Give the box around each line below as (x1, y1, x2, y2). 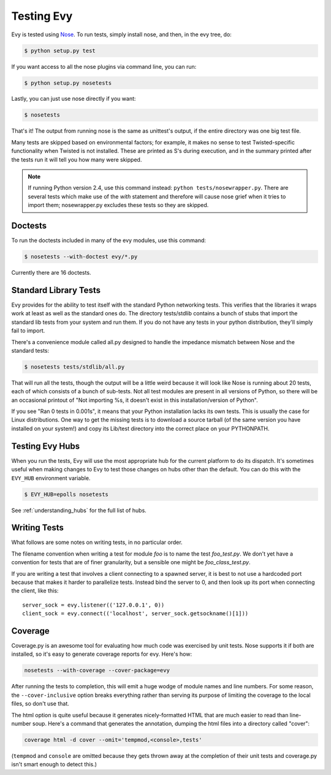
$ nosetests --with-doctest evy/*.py (24, 253, 138, 261)
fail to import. (11, 327, 45, 334)
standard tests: (11, 347, 50, 354)
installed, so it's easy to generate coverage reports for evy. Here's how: (11, 650, 192, 658)
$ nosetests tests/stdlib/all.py (24, 363, 125, 370)
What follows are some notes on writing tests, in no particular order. (11, 538, 183, 546)
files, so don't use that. (11, 700, 70, 707)
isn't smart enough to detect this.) (11, 761, 97, 768)
